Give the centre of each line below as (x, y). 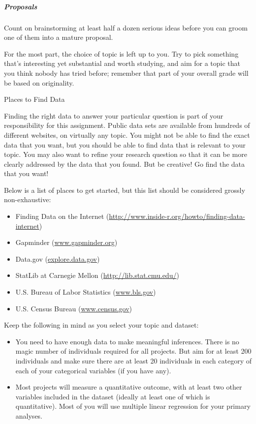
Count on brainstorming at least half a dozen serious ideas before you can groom (126, 27)
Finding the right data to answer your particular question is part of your (114, 115)
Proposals (21, 6)
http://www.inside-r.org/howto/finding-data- (177, 216)
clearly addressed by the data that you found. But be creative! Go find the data (125, 164)
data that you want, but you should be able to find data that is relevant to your (125, 144)
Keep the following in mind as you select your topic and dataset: (101, 325)
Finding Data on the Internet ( (62, 216)
